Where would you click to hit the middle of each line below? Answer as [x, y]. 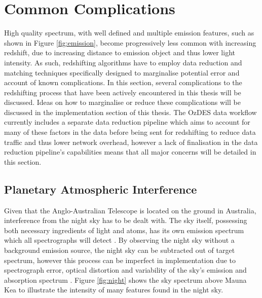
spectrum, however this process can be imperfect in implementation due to [120, 260]
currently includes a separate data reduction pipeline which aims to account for [127, 122]
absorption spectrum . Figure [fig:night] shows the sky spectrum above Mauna [125, 280]
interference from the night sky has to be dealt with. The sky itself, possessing [126, 220]
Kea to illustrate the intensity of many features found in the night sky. [114, 290]
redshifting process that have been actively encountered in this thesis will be [123, 92]
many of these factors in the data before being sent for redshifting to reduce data [130, 132]
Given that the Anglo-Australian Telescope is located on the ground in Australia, [130, 210]
